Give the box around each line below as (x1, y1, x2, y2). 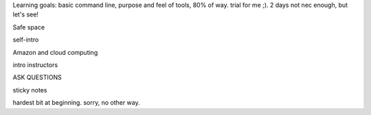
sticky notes (12, 86, 47, 94)
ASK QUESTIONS (12, 73, 62, 81)
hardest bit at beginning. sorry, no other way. (12, 99, 140, 107)
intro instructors (12, 60, 58, 68)
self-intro (12, 36, 39, 44)
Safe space (12, 23, 45, 31)
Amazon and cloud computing (12, 48, 98, 56)
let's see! (12, 10, 39, 18)
